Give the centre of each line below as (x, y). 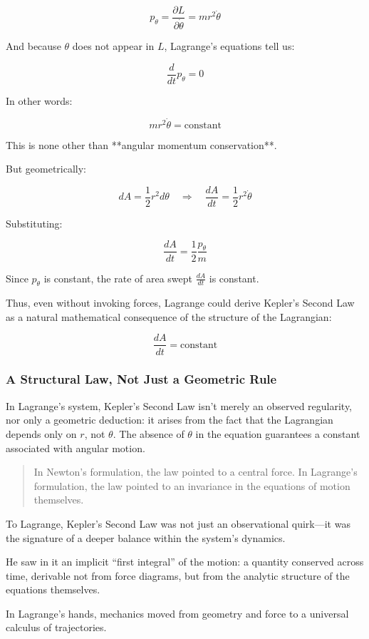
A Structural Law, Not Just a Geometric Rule (141, 379)
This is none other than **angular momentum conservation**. (141, 144)
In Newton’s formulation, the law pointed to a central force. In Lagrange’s (196, 472)
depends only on (41, 433)
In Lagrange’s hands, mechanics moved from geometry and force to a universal (177, 613)
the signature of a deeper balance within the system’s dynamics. (146, 537)
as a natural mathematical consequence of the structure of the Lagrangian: (169, 316)
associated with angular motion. (76, 448)
